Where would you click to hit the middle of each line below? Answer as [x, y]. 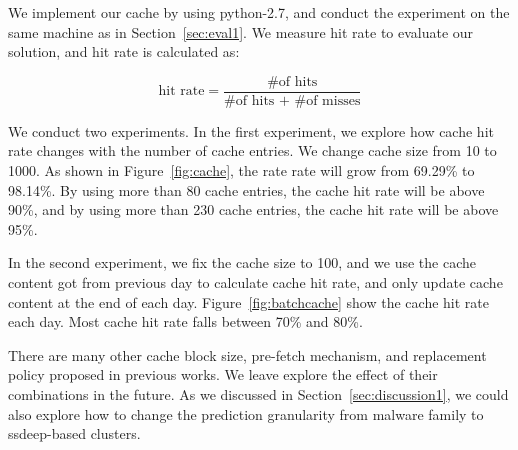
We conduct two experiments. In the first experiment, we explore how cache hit [251, 130]
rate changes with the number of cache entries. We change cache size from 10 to [252, 150]
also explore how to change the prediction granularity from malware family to [246, 413]
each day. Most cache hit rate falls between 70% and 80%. [185, 321]
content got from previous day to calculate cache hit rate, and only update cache [255, 282]
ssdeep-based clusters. [74, 433]
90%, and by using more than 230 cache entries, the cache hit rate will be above [253, 209]
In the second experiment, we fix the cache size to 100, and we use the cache [242, 262]
